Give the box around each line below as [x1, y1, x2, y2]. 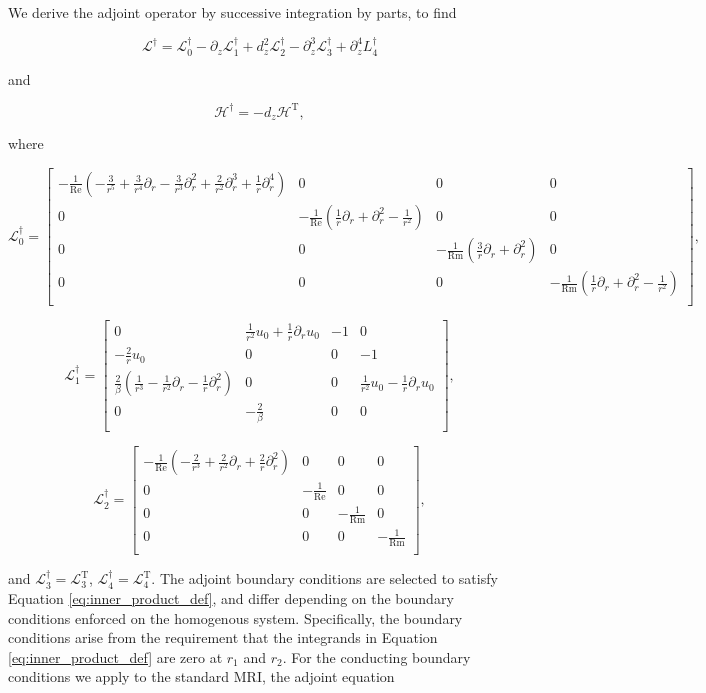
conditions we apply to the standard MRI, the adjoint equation [8, 666, 395, 687]
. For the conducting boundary [282, 646, 471, 667]
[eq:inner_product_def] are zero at [8, 646, 223, 667]
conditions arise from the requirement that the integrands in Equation [8, 627, 438, 648]
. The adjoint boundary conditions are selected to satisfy [151, 568, 498, 589]
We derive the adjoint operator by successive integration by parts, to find [8, 2, 457, 22]
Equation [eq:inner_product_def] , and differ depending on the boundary [8, 587, 454, 608]
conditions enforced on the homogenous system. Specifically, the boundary [8, 607, 463, 628]
